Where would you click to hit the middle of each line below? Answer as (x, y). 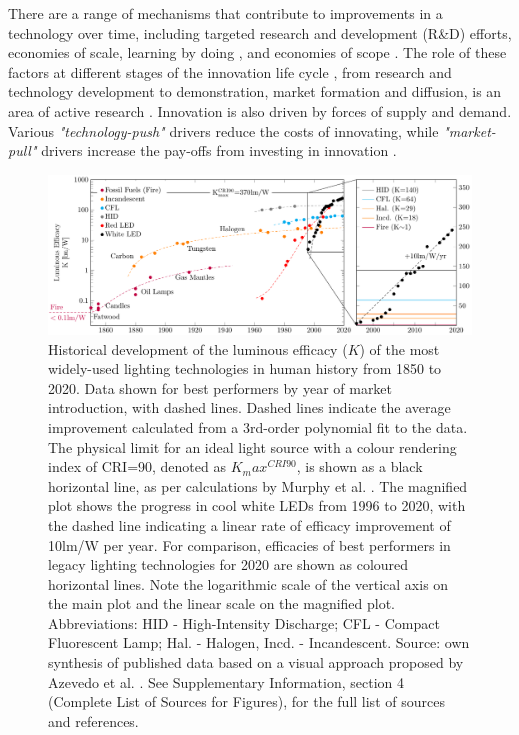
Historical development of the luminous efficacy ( (198, 348)
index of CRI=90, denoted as (137, 466)
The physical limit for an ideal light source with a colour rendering (252, 446)
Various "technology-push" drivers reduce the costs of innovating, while (223, 130)
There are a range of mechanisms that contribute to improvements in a (225, 13)
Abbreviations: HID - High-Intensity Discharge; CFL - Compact (244, 622)
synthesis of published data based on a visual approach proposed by (256, 662)
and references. (93, 720)
